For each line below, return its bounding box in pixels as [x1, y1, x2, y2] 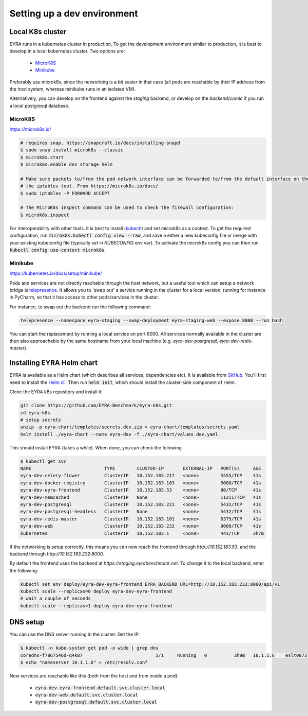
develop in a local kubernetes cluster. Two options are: [9, 48, 125, 54]
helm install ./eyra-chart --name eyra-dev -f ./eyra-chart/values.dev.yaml [20, 431, 218, 437]
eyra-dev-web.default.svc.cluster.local [35, 692, 139, 697]
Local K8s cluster [9, 27, 67, 36]
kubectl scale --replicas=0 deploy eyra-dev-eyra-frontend [20, 588, 172, 595]
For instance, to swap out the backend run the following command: [9, 304, 151, 310]
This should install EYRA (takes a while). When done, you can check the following [9, 444, 182, 450]
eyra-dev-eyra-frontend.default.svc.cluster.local [35, 685, 165, 691]
